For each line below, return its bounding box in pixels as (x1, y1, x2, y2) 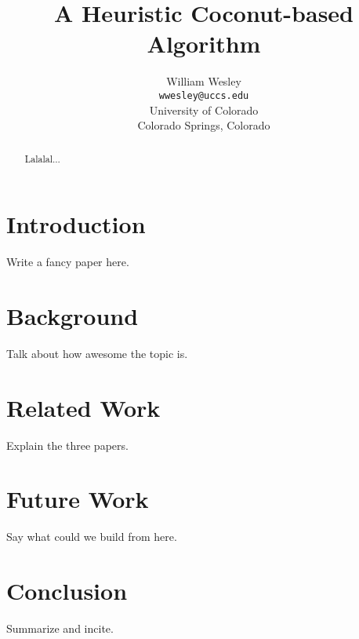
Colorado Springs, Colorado (137, 117, 270, 133)
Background (6, 299, 139, 331)
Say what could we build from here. (6, 528, 177, 545)
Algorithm (147, 27, 261, 60)
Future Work (6, 483, 149, 515)
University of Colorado (149, 101, 259, 118)
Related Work (6, 391, 161, 423)
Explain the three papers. (6, 436, 129, 453)
